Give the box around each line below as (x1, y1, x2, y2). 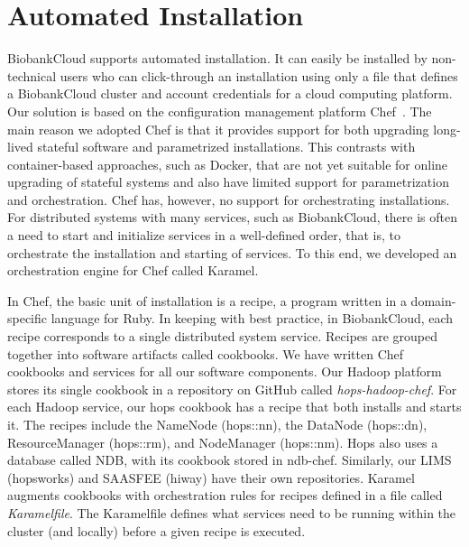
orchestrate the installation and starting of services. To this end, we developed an (7, 243, 457, 262)
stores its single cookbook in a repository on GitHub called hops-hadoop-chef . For (7, 379, 457, 398)
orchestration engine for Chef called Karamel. (7, 261, 259, 280)
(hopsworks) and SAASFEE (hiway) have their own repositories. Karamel (7, 468, 415, 487)
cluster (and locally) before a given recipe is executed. (7, 521, 306, 540)
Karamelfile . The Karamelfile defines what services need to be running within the (7, 503, 456, 522)
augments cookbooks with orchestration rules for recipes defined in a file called (7, 486, 443, 505)
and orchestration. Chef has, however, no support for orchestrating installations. (7, 190, 450, 209)
